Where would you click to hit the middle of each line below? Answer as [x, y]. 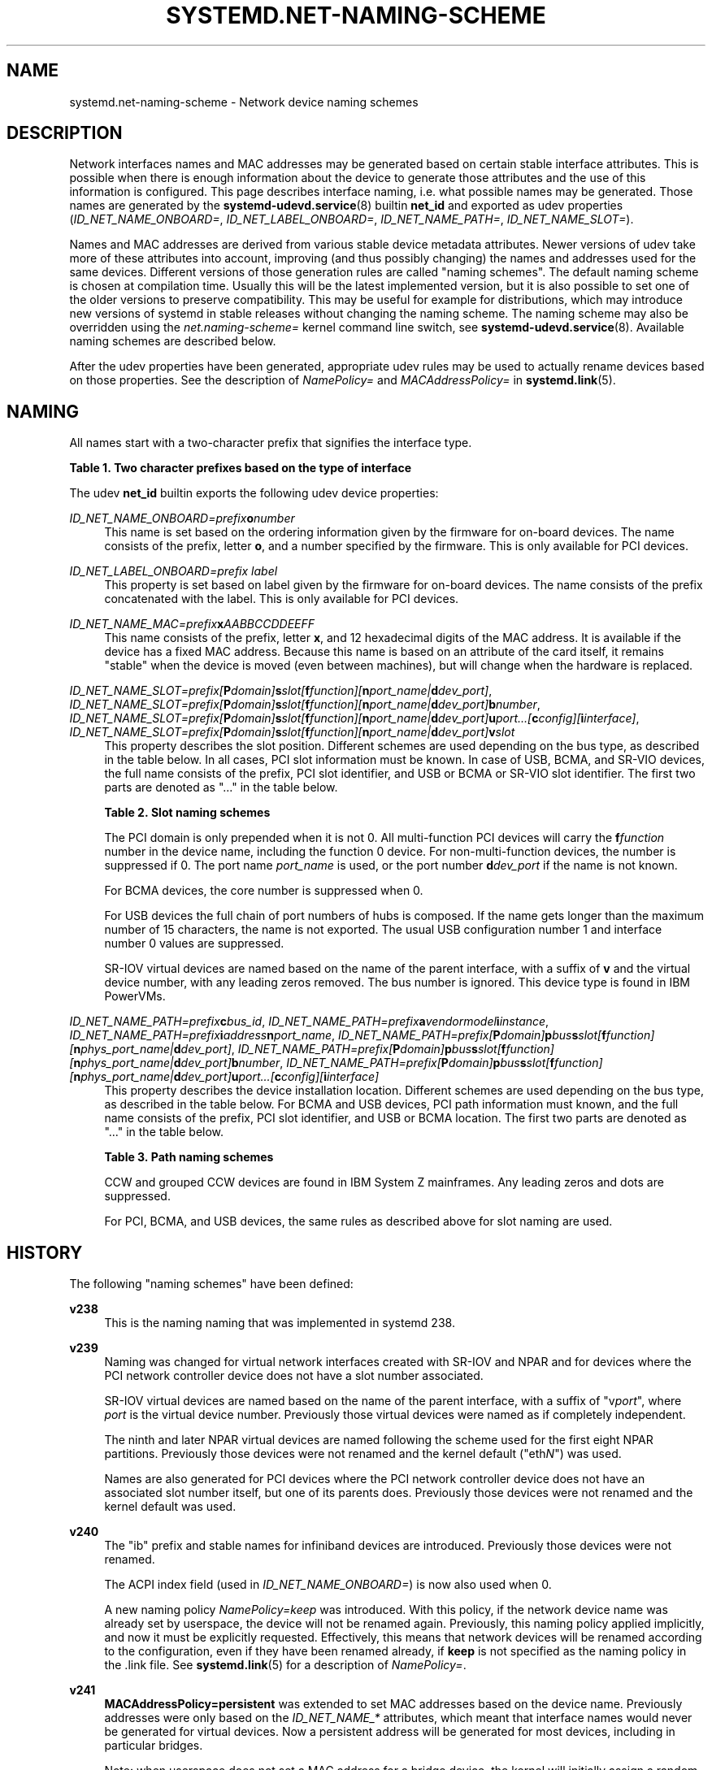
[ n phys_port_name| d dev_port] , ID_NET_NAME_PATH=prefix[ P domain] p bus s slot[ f [288, 1049]
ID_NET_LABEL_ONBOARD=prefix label [174, 571]
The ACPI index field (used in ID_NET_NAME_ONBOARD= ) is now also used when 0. [328, 1585]
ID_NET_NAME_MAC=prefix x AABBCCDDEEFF [192, 624]
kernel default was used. [170, 1507]
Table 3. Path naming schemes [189, 1157]
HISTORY [45, 1252]
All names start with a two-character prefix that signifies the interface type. [271, 443]
